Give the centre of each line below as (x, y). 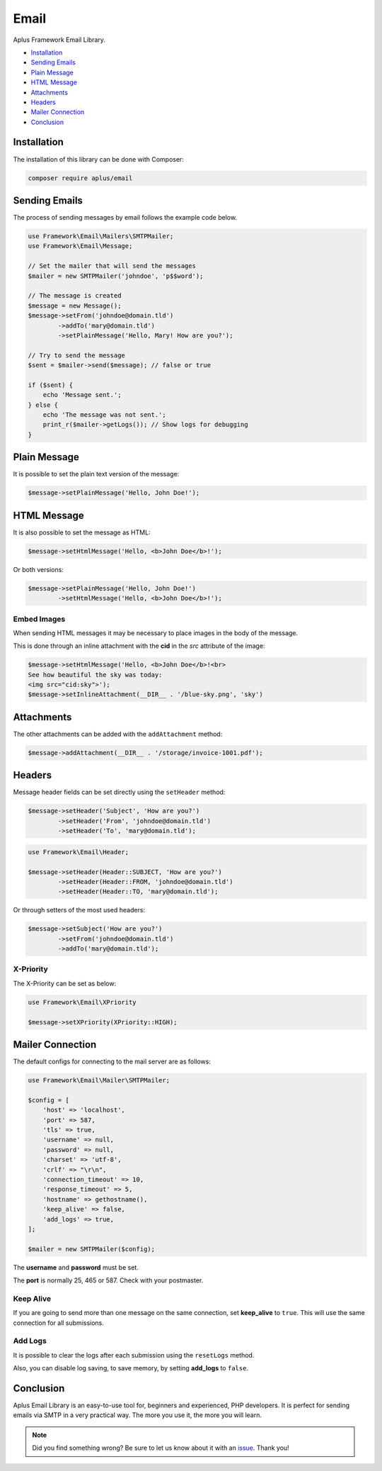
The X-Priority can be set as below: (65, 983)
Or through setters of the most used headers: (79, 910)
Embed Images (39, 619)
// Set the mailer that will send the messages (112, 266)
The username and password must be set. (76, 1267)
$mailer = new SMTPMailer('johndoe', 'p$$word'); (116, 276)
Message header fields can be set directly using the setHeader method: (119, 792)
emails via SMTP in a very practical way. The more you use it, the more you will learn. (137, 1415)
